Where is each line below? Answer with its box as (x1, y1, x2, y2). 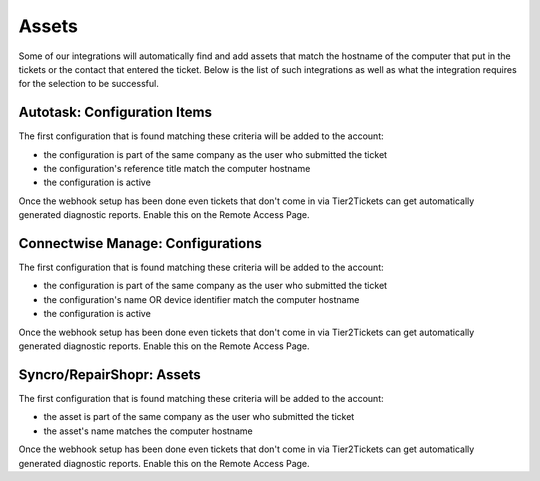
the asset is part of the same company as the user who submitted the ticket (43, 411, 355, 423)
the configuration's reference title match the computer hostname (43, 163, 311, 175)
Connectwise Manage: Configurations (18, 235, 262, 252)
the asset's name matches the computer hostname (43, 425, 254, 437)
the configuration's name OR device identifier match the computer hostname (43, 293, 360, 305)
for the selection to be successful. (18, 78, 159, 90)
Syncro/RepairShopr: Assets (18, 366, 202, 383)
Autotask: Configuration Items (18, 104, 212, 121)
